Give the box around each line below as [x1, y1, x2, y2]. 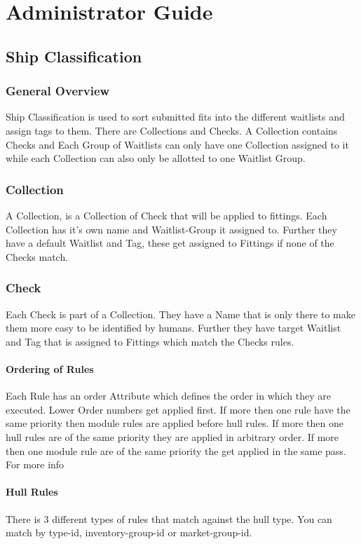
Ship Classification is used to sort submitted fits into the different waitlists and [6, 109, 345, 124]
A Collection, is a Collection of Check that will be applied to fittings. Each [6, 208, 327, 222]
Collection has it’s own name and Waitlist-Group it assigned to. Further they [6, 222, 337, 236]
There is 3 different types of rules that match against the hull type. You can [6, 511, 332, 526]
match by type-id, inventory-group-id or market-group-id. [6, 525, 252, 540]
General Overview [6, 82, 110, 100]
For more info [6, 457, 64, 472]
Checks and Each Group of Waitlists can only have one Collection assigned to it [6, 137, 349, 151]
